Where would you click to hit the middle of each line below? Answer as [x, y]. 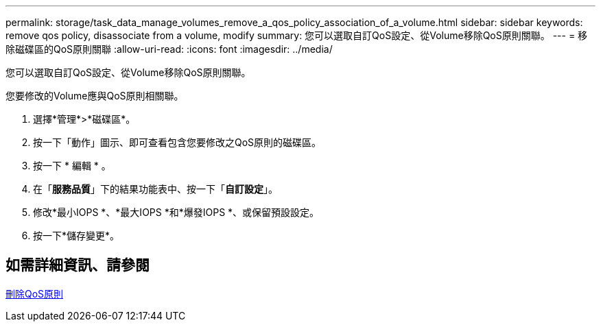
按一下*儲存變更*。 [76, 235]
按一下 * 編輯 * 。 [72, 166]
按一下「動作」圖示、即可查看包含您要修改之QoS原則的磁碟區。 [177, 142]
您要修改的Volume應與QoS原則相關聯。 [95, 96]
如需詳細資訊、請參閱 [78, 265]
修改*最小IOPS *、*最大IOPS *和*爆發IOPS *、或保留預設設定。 [176, 212]
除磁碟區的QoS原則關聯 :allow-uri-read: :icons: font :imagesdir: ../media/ [169, 49]
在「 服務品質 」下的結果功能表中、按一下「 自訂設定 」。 [155, 189]
